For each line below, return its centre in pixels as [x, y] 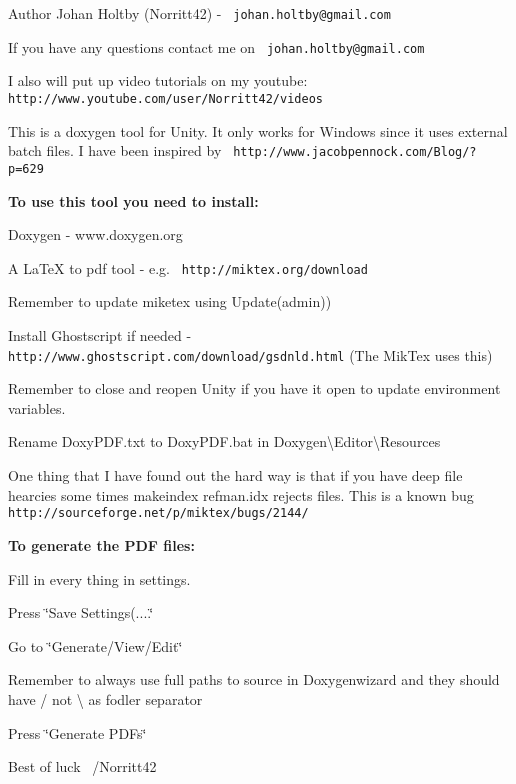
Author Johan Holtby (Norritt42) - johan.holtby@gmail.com [199, 13]
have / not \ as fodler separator [105, 698]
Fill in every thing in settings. [99, 578]
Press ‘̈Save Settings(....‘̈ [81, 612]
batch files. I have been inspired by [115, 150]
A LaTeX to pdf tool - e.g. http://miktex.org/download [188, 267]
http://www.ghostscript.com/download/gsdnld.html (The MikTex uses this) [250, 354]
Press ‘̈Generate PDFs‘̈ [77, 732]
